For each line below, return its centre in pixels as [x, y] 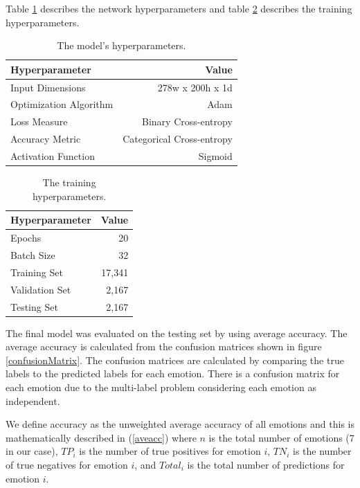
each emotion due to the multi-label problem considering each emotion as [161, 387]
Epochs [26, 238]
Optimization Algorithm [62, 104]
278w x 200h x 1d [195, 87]
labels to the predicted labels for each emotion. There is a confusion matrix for [173, 373]
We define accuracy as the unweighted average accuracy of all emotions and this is [180, 424]
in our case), [32, 451]
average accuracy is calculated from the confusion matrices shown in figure [164, 346]
